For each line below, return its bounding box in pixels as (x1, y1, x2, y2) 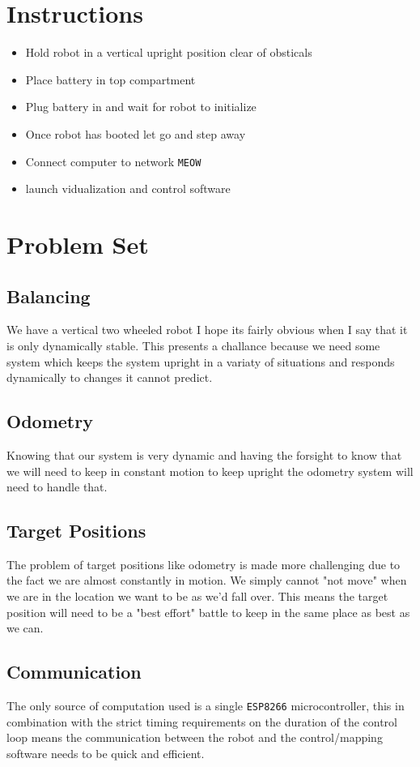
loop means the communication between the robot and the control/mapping (6, 729, 383, 746)
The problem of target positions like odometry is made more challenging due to (6, 555, 401, 572)
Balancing (6, 283, 91, 308)
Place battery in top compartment (25, 71, 196, 88)
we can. (6, 619, 44, 636)
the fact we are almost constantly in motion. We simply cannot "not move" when (6, 572, 407, 589)
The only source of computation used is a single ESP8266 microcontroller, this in (6, 697, 405, 714)
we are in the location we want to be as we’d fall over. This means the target (6, 588, 388, 605)
